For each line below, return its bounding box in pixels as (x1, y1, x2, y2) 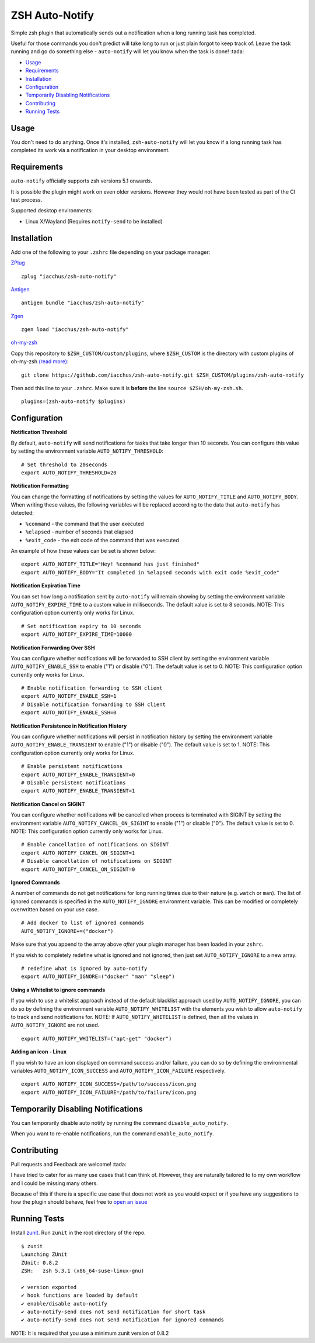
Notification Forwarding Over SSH (10, 644, 95, 651)
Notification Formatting (10, 483, 69, 490)
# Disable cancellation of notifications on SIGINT (21, 858, 172, 865)
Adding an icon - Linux (10, 1048, 67, 1055)
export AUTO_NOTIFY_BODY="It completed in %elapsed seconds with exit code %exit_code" (21, 569, 280, 576)
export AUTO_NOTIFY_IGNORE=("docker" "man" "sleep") (21, 973, 175, 980)
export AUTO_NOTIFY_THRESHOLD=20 (21, 469, 117, 476)
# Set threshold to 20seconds (21, 461, 108, 468)
